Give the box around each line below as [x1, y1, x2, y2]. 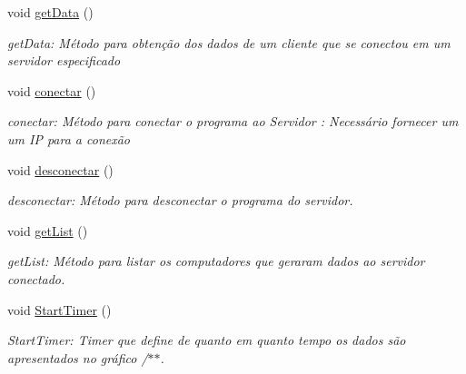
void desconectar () [7, 160, 114, 179]
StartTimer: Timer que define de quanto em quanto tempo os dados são [7, 330, 406, 349]
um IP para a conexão [7, 129, 131, 148]
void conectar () [7, 81, 96, 100]
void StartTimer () [7, 300, 112, 319]
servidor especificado [7, 51, 121, 70]
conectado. [7, 269, 65, 288]
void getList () [7, 221, 88, 240]
